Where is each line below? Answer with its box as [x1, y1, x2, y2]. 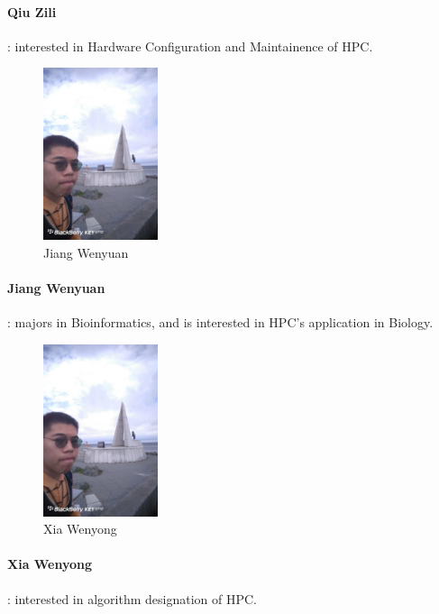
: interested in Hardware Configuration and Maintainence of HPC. [7, 36, 373, 55]
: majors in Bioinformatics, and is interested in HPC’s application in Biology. [7, 313, 434, 332]
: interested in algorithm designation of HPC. [7, 589, 257, 608]
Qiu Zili [7, 2, 57, 21]
